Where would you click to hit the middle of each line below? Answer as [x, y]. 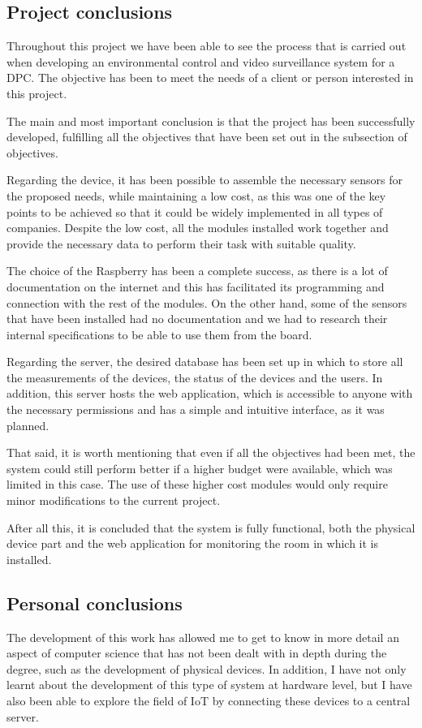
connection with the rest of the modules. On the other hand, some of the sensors [207, 302]
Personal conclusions [95, 603]
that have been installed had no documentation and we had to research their [197, 319]
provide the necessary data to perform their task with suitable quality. [181, 243]
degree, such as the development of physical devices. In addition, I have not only [207, 668]
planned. [28, 425]
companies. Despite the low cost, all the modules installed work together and [198, 228]
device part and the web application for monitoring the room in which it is [192, 543]
